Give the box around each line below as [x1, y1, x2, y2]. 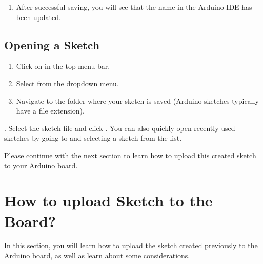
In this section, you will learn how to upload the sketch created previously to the [4, 240, 258, 251]
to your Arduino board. [4, 160, 78, 171]
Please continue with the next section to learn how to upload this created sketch [4, 149, 256, 160]
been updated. [16, 11, 61, 22]
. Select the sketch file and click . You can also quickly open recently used [4, 122, 235, 133]
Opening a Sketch [4, 36, 100, 52]
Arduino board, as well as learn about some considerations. [4, 250, 190, 261]
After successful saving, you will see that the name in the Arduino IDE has [16, 2, 252, 12]
